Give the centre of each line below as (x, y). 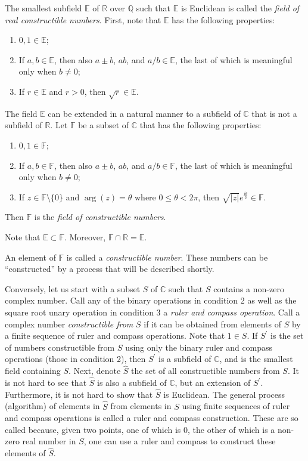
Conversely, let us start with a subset (73, 288)
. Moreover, (85, 237)
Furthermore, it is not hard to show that (79, 394)
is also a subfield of (132, 383)
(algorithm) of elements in (52, 406)
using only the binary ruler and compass (199, 347)
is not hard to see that (46, 383)
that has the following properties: (200, 125)
